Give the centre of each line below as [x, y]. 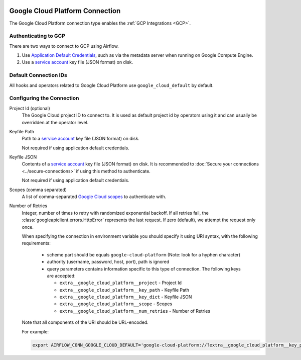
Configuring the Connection [44, 98]
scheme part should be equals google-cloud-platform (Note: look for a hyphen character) [144, 254]
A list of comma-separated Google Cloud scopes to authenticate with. [94, 197]
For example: [35, 331]
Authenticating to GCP [37, 36]
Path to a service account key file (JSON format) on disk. [81, 139]
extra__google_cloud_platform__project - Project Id [120, 283]
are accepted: [61, 276]
